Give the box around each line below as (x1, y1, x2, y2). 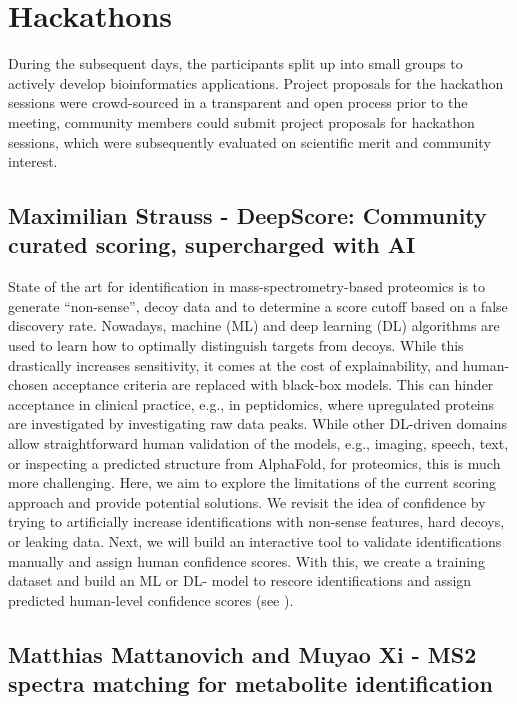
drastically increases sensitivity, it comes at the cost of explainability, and (8, 354, 459, 375)
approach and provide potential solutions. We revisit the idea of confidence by (8, 491, 486, 512)
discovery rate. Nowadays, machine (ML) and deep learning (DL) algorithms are (8, 315, 500, 336)
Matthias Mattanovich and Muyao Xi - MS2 (8, 638, 477, 669)
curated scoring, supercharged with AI (8, 229, 416, 260)
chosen (8, 374, 49, 395)
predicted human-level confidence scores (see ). (8, 589, 294, 610)
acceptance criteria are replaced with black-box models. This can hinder (52, 374, 494, 395)
